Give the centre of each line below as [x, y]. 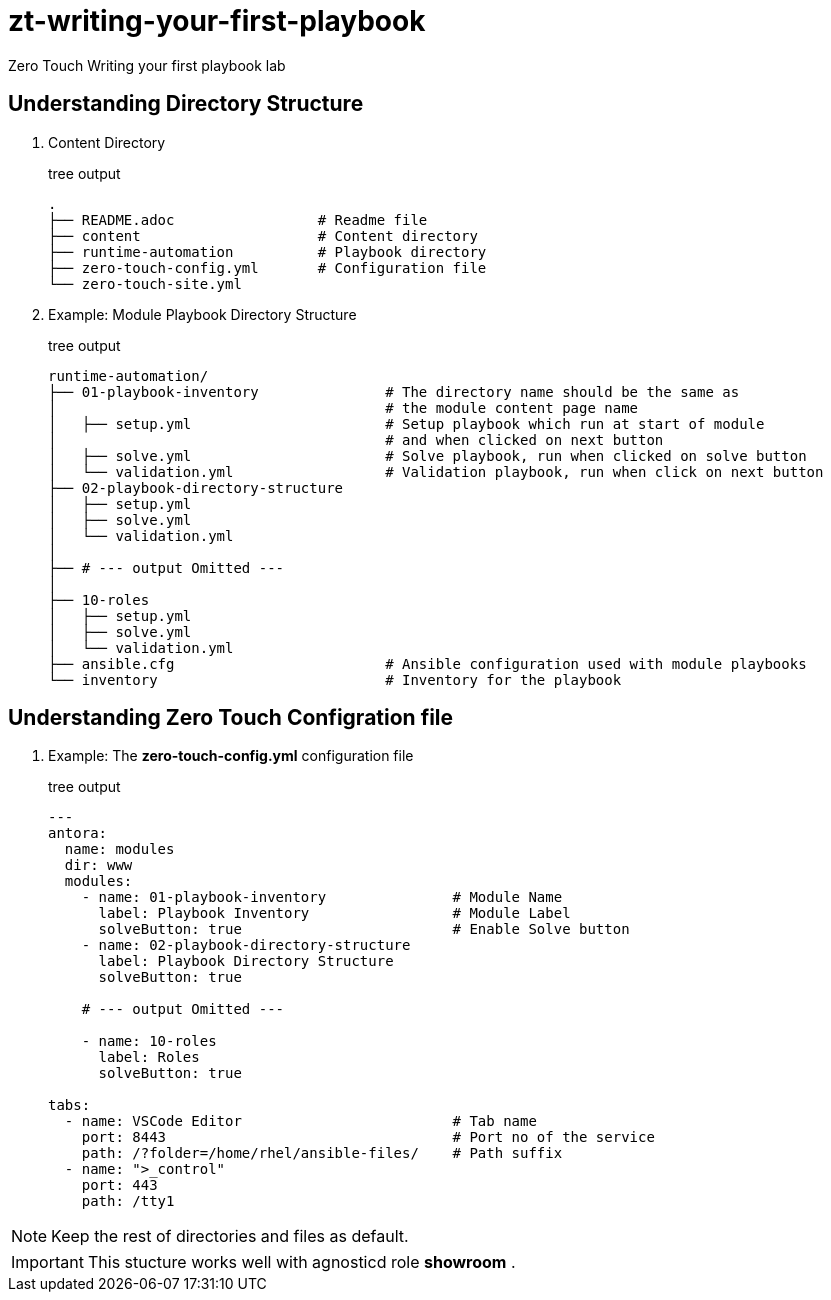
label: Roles [149, 1057]
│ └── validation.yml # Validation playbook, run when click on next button [436, 471]
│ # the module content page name [343, 407]
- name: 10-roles [149, 1041]
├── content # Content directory [263, 235]
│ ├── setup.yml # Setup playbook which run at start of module [406, 423]
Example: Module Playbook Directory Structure [202, 314]
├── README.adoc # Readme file [238, 219]
